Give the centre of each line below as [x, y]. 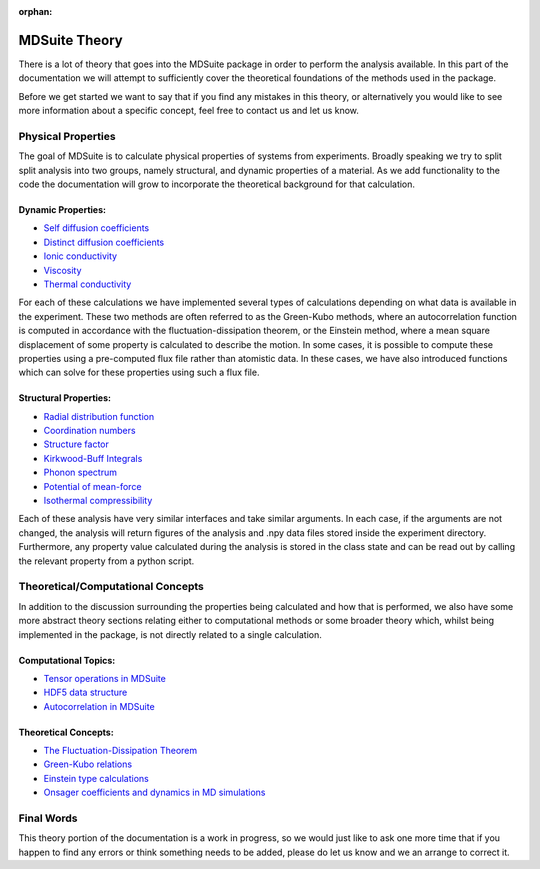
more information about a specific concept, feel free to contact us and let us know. [189, 111]
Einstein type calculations [96, 778]
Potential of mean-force [92, 486]
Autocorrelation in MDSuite [99, 706]
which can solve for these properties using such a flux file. [139, 372]
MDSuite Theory [71, 40]
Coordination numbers [89, 431]
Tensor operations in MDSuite [105, 678]
